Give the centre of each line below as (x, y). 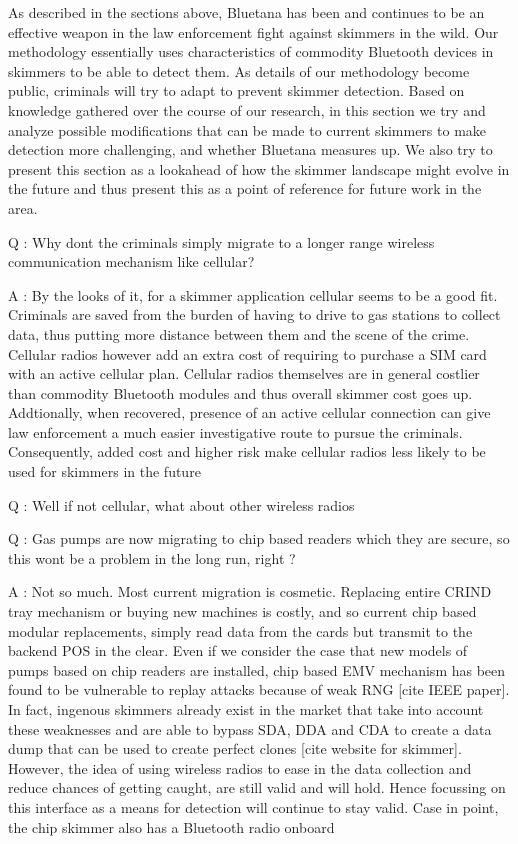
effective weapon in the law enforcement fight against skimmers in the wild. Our (253, 31)
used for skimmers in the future (104, 471)
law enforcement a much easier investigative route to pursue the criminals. (235, 431)
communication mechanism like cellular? (131, 261)
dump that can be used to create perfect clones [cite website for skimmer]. (235, 748)
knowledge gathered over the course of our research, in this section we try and (247, 109)
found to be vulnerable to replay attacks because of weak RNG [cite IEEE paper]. (259, 689)
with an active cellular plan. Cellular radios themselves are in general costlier (244, 373)
